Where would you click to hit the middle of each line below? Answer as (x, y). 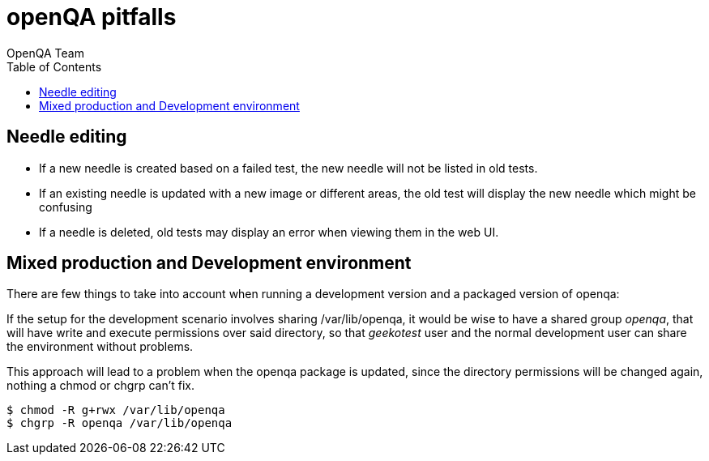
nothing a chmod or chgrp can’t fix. (101, 386)
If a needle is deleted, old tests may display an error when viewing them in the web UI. (269, 232)
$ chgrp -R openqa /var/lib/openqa (120, 423)
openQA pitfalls (92, 17)
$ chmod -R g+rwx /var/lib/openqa (116, 410)
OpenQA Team (45, 53)
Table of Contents (54, 66)
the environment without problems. (100, 347)
